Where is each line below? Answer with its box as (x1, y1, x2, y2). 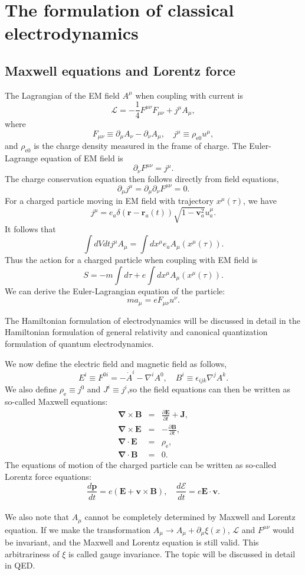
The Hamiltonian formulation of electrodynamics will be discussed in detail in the (5, 314, 300, 326)
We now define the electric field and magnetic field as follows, (5, 357, 227, 369)
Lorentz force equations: (5, 470, 91, 482)
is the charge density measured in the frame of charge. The (34, 139, 247, 152)
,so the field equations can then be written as (127, 383, 290, 395)
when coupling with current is (135, 89, 243, 101)
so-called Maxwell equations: (5, 395, 108, 408)
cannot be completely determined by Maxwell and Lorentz (84, 511, 296, 523)
